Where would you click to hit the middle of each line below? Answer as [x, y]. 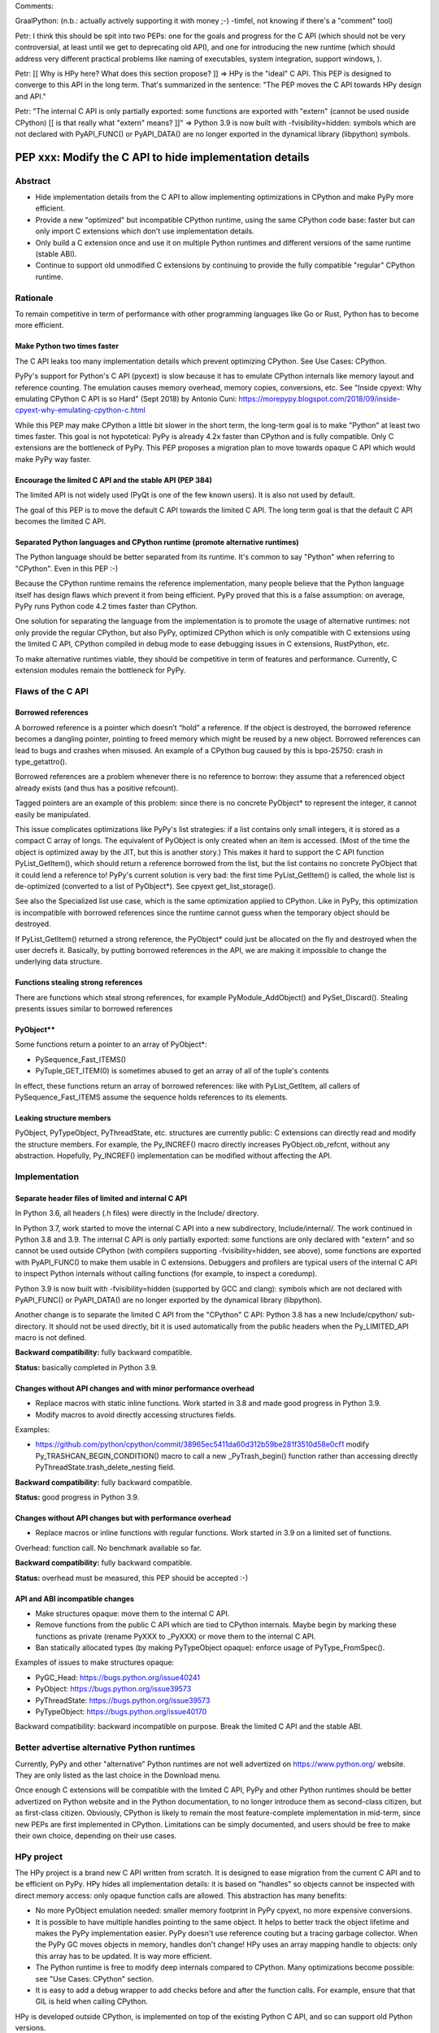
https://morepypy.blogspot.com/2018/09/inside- [319, 398]
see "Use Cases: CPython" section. [95, 1979]
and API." [30, 96]
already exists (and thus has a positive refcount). [97, 788]
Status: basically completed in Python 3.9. [86, 1367]
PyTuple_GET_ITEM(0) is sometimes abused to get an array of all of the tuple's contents [182, 1071]
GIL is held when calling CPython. [91, 2001]
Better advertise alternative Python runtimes [105, 1748]
